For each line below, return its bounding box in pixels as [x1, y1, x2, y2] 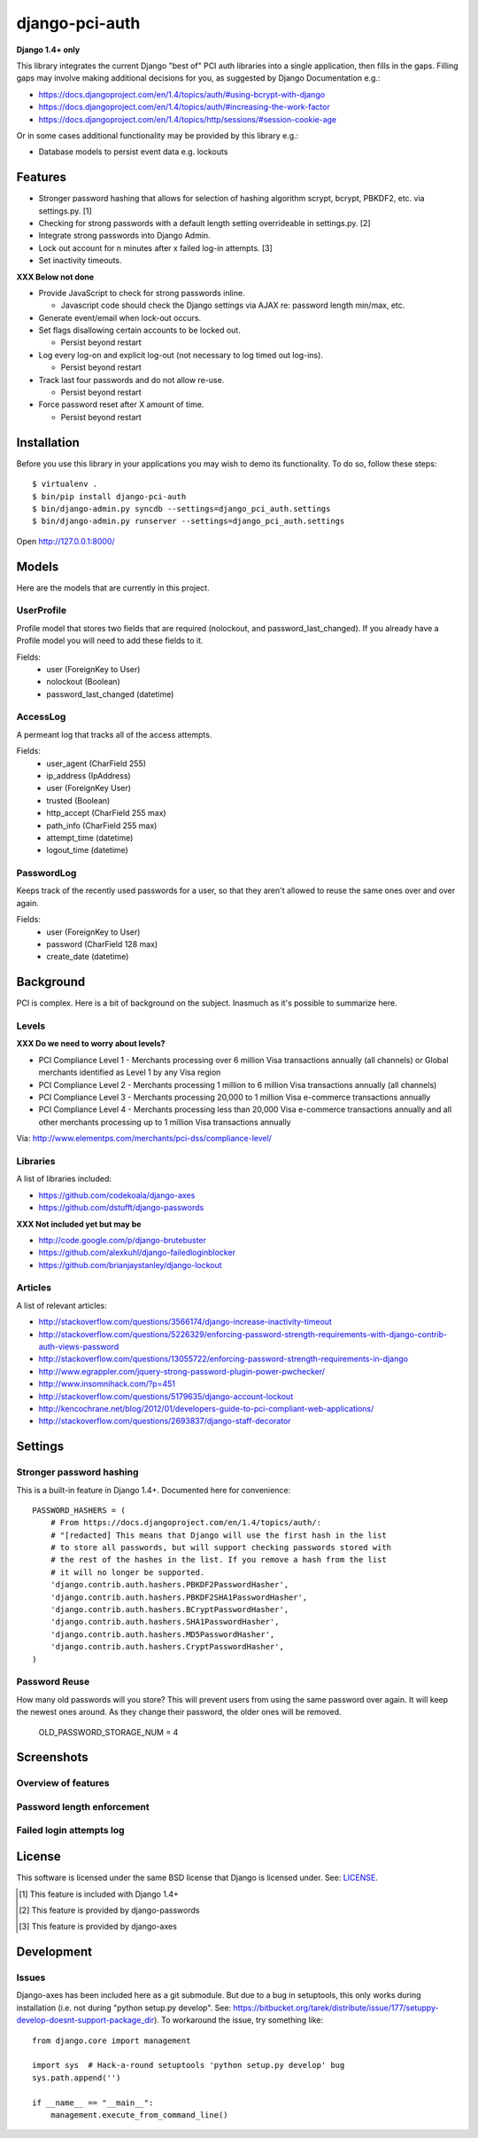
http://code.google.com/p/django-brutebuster [38, 1234, 207, 1245]
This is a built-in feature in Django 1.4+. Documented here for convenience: [16, 1484, 291, 1495]
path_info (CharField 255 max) [46, 820, 158, 831]
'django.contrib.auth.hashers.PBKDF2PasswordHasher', [50, 1579, 289, 1590]
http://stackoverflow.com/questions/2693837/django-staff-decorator [38, 1415, 291, 1427]
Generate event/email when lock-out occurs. [38, 312, 202, 323]
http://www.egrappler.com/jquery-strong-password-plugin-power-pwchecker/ [38, 1366, 326, 1376]
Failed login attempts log [16, 1824, 125, 1836]
